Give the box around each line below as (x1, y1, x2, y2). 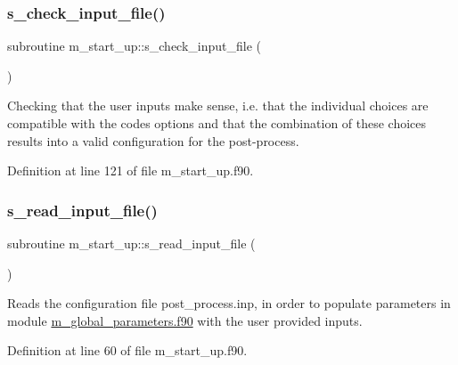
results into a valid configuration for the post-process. (7, 131, 299, 150)
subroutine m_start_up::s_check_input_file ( (7, 36, 262, 55)
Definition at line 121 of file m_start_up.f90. (7, 161, 254, 180)
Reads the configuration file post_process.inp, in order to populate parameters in (7, 294, 451, 312)
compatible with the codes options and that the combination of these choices (7, 114, 427, 132)
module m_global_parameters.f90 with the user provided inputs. (7, 311, 363, 329)
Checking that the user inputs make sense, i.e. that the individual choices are (7, 96, 429, 115)
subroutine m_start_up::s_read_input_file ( (7, 234, 256, 252)
